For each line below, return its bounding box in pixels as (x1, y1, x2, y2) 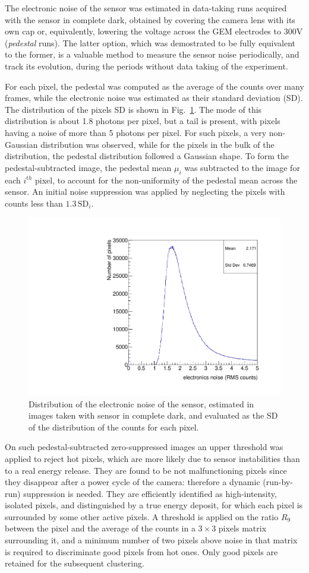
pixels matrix (218, 522, 267, 534)
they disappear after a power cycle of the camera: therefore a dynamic (5, 476, 260, 488)
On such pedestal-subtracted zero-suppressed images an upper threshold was (5, 441, 283, 453)
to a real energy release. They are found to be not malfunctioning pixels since (5, 464, 287, 476)
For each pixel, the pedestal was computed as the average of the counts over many (5, 80, 304, 92)
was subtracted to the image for (184, 161, 300, 173)
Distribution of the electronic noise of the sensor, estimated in (29, 397, 254, 410)
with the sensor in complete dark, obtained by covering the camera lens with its (5, 13, 295, 26)
